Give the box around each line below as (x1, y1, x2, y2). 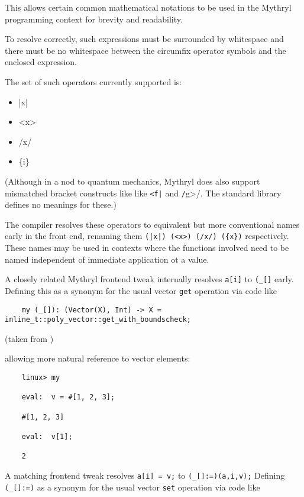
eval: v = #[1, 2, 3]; (21, 393, 115, 402)
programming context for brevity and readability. (5, 12, 183, 25)
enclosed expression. (5, 56, 77, 68)
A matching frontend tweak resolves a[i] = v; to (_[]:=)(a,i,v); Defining (5, 469, 285, 481)
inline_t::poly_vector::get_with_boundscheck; (5, 315, 191, 324)
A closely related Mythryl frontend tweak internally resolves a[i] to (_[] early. (5, 273, 294, 285)
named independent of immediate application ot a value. (5, 253, 209, 265)
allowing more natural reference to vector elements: (5, 352, 190, 364)
